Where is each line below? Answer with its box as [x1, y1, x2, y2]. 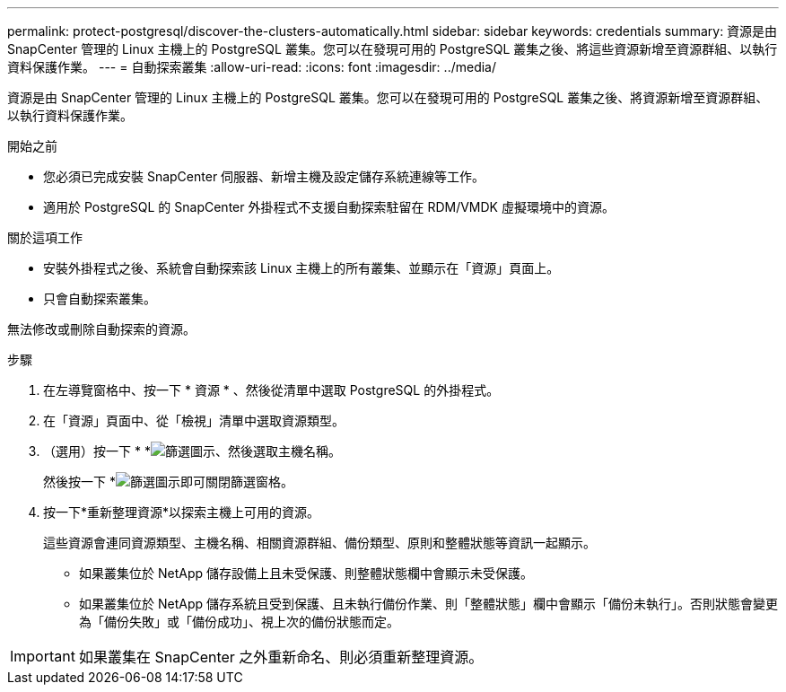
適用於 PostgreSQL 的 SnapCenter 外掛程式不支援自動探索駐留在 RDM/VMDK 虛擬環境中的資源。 [43, 199, 615, 215]
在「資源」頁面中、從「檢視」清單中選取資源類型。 [43, 413, 345, 428]
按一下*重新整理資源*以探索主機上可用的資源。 [43, 504, 320, 520]
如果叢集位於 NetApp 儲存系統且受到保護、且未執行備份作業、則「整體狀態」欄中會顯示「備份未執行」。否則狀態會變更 [79, 596, 778, 611]
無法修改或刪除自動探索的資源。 [7, 321, 196, 337]
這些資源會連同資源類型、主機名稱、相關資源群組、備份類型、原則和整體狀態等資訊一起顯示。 [43, 535, 596, 550]
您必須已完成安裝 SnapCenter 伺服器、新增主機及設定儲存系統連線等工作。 [43, 169, 485, 184]
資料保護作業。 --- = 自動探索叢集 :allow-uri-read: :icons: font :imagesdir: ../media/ [7, 59, 497, 74]
